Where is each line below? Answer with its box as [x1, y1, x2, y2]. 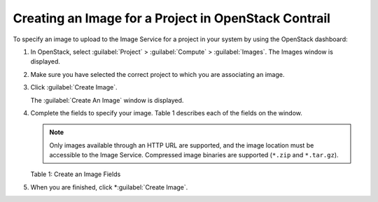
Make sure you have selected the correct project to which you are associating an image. [30, 70, 285, 78]
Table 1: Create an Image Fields [30, 170, 121, 178]
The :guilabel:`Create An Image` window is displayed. [30, 96, 184, 104]
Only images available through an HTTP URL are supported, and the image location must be [49, 140, 314, 150]
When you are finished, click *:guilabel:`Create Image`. [30, 182, 188, 192]
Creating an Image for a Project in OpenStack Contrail [13, 10, 330, 26]
